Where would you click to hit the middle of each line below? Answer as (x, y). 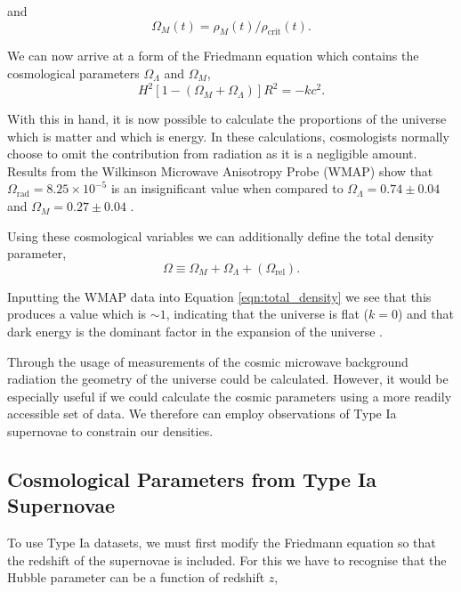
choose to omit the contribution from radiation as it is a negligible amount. (212, 154)
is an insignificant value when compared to (227, 188)
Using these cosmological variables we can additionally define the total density (221, 235)
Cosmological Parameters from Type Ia (192, 478)
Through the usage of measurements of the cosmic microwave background (208, 361)
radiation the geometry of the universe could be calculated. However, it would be (228, 379)
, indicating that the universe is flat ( (267, 314)
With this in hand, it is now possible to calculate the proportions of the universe (227, 119)
